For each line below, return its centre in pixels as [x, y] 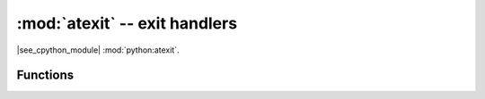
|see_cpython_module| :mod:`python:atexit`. [98, 50]
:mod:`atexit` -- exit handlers [127, 23]
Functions [45, 75]
